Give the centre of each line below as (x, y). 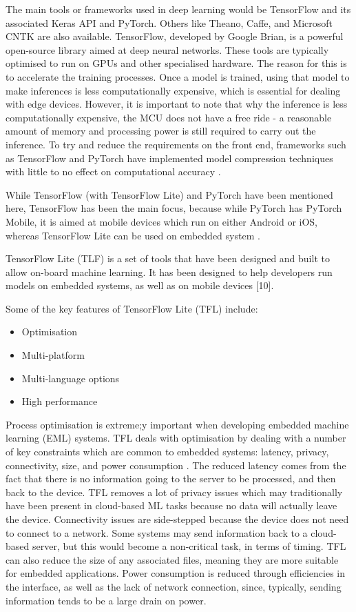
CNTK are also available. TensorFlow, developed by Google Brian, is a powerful (175, 36)
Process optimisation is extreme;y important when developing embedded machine (177, 424)
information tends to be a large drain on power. (106, 600)
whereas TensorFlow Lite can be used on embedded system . (133, 235)
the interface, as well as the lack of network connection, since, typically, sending (174, 586)
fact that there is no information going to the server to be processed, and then (171, 478)
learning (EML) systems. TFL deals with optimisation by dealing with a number (176, 438)
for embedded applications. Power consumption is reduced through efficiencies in (175, 573)
